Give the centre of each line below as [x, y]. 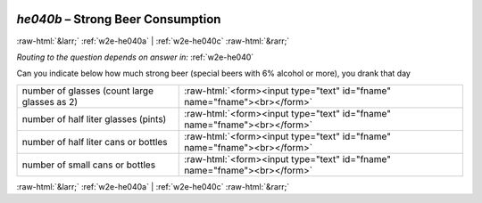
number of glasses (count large [87, 91]
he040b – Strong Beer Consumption [119, 19]
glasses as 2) [50, 101]
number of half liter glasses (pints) [94, 118]
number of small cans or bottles [89, 165]
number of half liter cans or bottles [95, 142]
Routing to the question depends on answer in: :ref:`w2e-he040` [135, 57]
